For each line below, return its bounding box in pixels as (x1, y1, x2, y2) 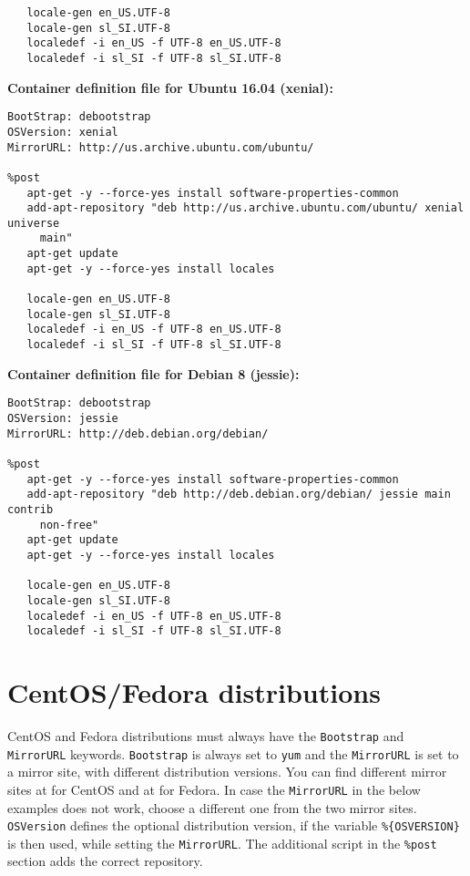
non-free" (39, 518, 99, 531)
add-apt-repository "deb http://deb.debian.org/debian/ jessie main (26, 488, 451, 501)
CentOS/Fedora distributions (7, 674, 381, 710)
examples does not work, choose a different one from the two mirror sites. (7, 798, 417, 817)
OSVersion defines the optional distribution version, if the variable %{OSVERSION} (7, 816, 460, 835)
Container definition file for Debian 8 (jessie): (7, 364, 300, 383)
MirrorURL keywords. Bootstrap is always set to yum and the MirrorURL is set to (7, 744, 459, 763)
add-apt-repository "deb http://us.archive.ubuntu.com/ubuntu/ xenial (26, 201, 465, 215)
